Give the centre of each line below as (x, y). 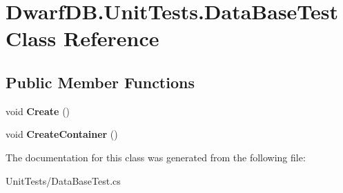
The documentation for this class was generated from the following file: (156, 157)
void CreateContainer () (62, 134)
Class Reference (82, 38)
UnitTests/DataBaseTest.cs (63, 180)
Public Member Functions (100, 82)
